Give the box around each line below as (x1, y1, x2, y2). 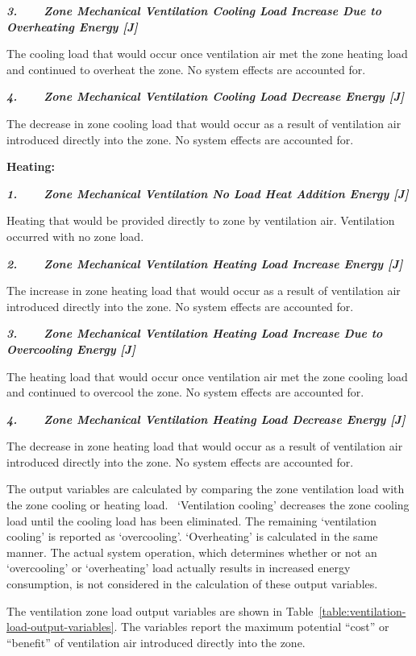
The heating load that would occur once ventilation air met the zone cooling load (6, 367, 408, 384)
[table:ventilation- (318, 602, 406, 619)
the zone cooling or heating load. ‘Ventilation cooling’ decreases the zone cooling (6, 496, 410, 513)
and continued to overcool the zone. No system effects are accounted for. (6, 384, 364, 401)
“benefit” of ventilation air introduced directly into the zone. (6, 633, 306, 650)
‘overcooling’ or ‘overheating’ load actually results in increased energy (6, 559, 351, 576)
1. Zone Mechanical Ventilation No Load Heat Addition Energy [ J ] (6, 185, 409, 201)
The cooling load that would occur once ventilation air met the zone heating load (6, 45, 408, 62)
